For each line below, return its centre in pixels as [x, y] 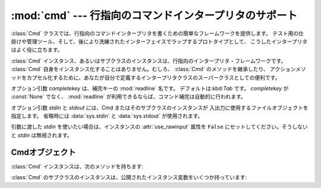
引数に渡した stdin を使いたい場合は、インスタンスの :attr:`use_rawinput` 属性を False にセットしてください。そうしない [160, 127]
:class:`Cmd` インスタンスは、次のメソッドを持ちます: [77, 166]
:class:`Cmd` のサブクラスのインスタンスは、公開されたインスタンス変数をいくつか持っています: [129, 177]
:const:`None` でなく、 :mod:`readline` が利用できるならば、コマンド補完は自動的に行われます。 [128, 97]
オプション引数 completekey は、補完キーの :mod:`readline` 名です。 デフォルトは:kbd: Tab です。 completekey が [150, 88]
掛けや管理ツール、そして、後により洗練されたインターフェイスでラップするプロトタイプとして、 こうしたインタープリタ [159, 41]
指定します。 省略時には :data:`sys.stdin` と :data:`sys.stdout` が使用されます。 [107, 116]
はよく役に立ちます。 [37, 50]
